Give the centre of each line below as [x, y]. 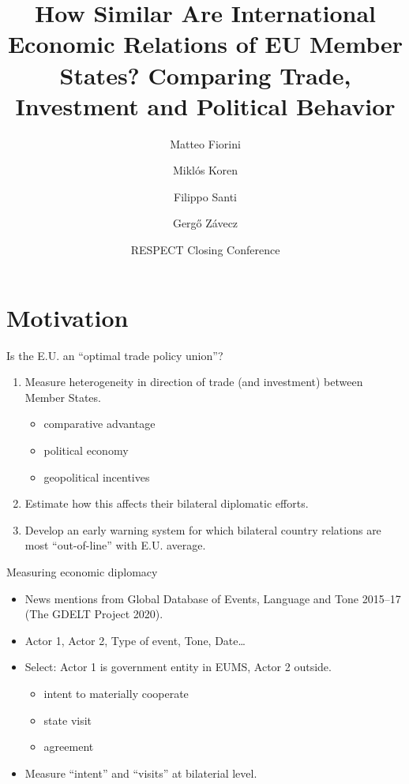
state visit [68, 720]
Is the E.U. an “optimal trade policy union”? [115, 355]
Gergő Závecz [205, 223]
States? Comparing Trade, [205, 75]
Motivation [68, 317]
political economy [86, 450]
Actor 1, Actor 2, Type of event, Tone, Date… [135, 640]
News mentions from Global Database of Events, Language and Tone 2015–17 [213, 598]
